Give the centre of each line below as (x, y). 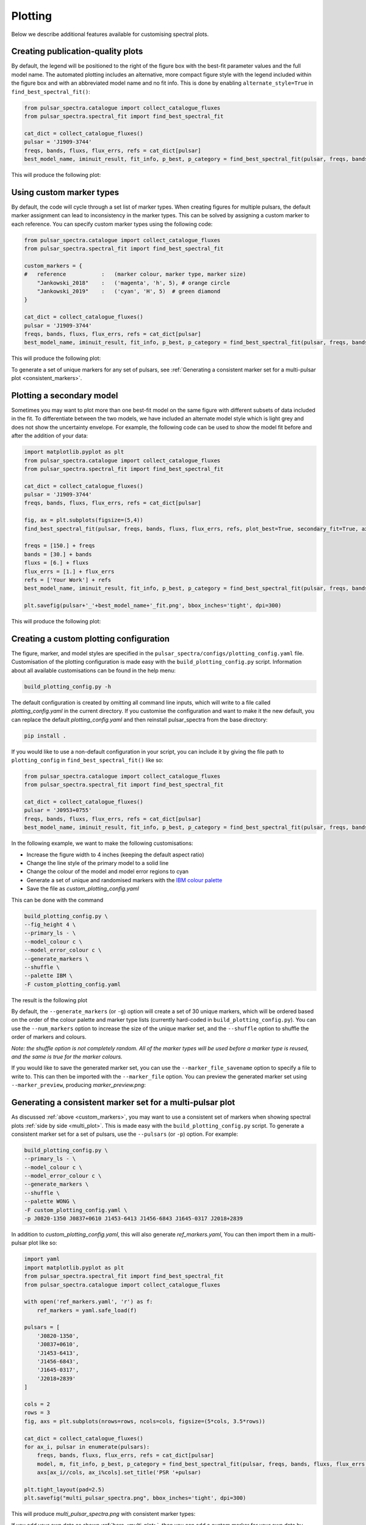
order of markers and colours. (49, 1037)
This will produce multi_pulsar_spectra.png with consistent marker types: (103, 1514)
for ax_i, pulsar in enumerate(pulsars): (87, 1447)
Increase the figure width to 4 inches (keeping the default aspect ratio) (115, 855)
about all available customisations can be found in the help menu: (94, 670)
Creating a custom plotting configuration (91, 638)
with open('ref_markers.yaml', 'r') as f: (88, 1302)
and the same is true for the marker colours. (67, 1057)
